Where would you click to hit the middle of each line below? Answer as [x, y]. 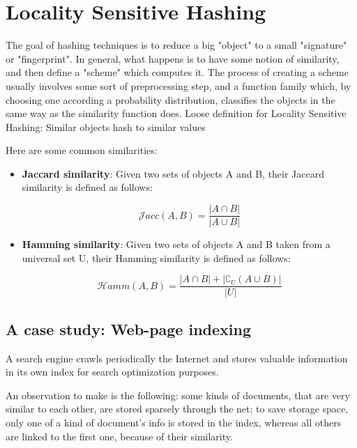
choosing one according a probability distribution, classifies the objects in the [170, 99]
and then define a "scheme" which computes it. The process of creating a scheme [177, 72]
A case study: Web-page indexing [129, 329]
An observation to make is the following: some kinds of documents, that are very [178, 395]
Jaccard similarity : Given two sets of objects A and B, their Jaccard [173, 173]
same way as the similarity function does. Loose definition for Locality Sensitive [176, 113]
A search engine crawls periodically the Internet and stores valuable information [177, 358]
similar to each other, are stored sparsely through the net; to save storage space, [177, 409]
